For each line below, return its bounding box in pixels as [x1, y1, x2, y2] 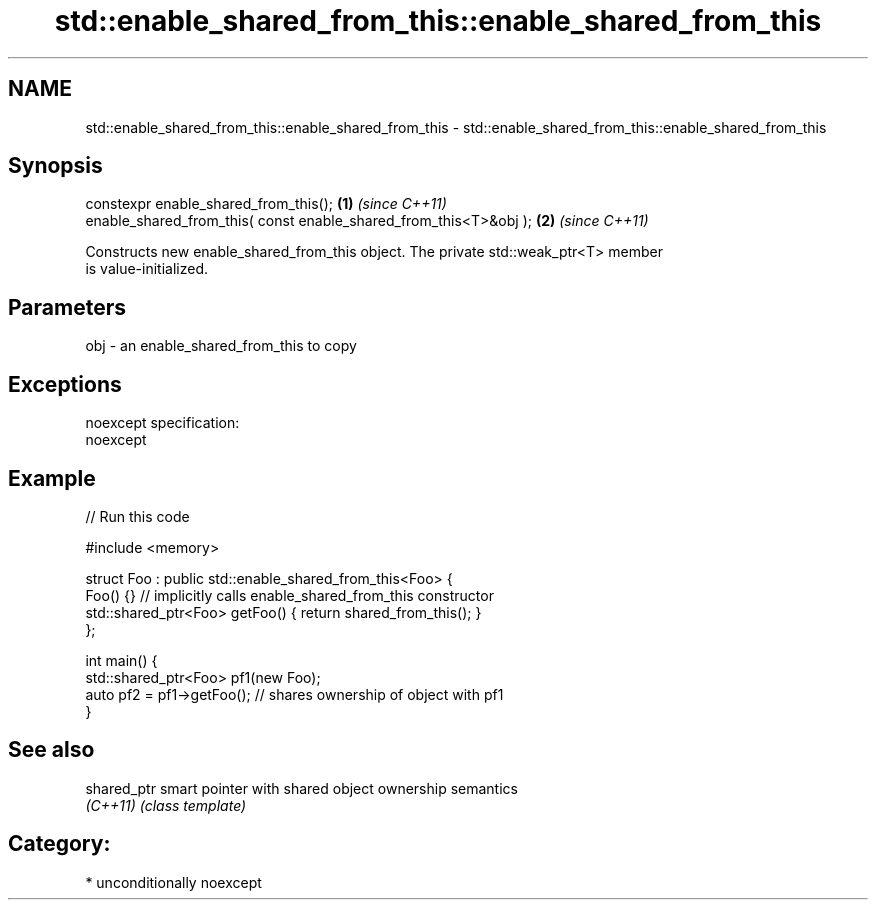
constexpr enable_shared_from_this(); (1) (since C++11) [85, 195, 447, 213]
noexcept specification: [85, 414, 240, 432]
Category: [8, 831, 111, 857]
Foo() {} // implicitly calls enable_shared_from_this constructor [85, 586, 494, 604]
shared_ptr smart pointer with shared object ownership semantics [85, 779, 518, 797]
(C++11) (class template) [85, 796, 247, 814]
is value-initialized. [85, 260, 208, 278]
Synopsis [8, 153, 103, 179]
